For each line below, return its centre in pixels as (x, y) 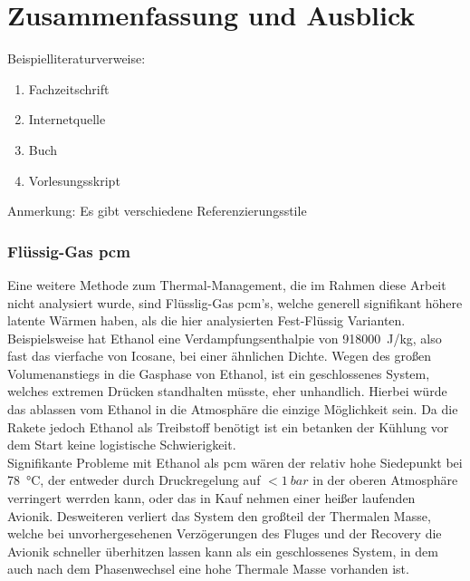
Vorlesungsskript (74, 180)
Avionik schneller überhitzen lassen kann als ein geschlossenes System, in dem (223, 551)
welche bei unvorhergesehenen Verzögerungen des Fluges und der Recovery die (225, 533)
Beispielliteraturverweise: (77, 58)
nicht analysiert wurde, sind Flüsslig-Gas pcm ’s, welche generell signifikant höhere (235, 302)
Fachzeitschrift (69, 88)
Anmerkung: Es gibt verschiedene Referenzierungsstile (157, 211)
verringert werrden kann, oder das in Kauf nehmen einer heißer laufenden (211, 498)
